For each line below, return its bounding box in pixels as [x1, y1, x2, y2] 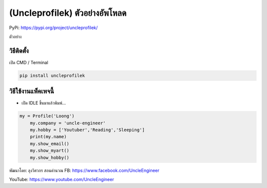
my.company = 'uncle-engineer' [30, 120, 106, 126]
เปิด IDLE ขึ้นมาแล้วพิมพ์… [21, 100, 66, 106]
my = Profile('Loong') [19, 113, 75, 119]
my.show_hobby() [30, 154, 69, 160]
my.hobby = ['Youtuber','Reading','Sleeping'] [30, 127, 145, 133]
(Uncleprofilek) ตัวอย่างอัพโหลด [9, 7, 127, 18]
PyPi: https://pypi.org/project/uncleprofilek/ [9, 25, 98, 31]
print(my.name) [30, 134, 67, 140]
